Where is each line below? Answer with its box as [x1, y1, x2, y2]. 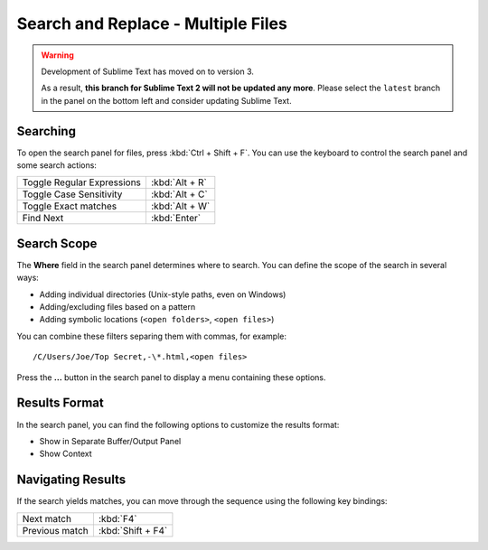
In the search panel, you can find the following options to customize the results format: [16, 419, 340, 430]
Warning [41, 50, 74, 61]
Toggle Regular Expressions [22, 176, 142, 189]
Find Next [22, 212, 64, 225]
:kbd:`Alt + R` [150, 176, 207, 189]
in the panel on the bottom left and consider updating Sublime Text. [41, 95, 293, 106]
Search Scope [16, 236, 98, 251]
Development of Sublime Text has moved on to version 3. [41, 66, 255, 77]
